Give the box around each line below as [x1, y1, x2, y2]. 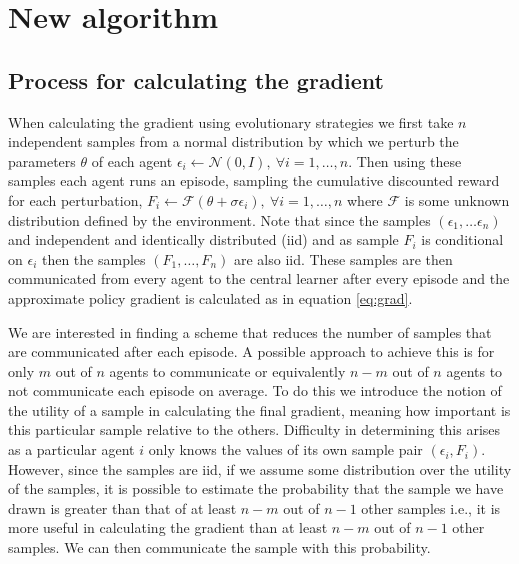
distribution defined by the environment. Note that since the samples [8, 209, 431, 230]
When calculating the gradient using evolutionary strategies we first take [8, 111, 454, 132]
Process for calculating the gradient [8, 64, 384, 95]
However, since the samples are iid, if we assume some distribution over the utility [8, 458, 512, 479]
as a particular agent [8, 439, 135, 460]
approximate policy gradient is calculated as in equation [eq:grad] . [8, 287, 413, 308]
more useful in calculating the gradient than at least [8, 517, 328, 538]
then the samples [41, 248, 146, 269]
